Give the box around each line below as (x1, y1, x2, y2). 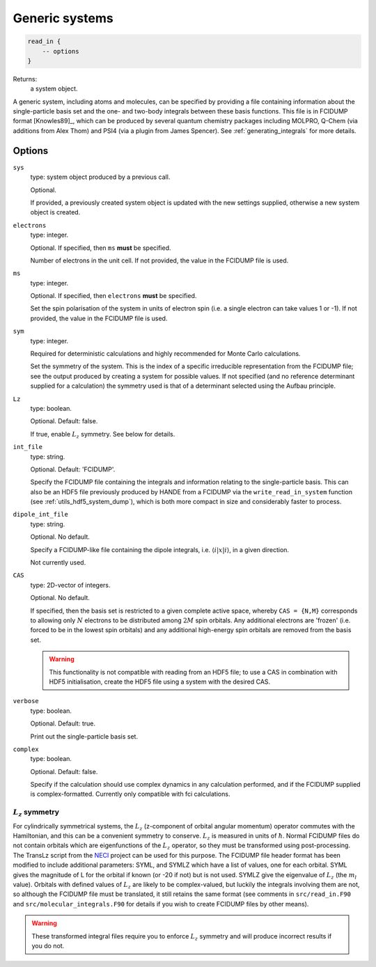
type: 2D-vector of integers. (30, 581, 111, 589)
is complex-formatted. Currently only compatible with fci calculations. (30, 790, 230, 799)
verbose (13, 697, 40, 705)
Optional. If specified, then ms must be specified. (30, 244, 171, 252)
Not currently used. (30, 558, 86, 567)
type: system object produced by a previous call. (30, 173, 171, 181)
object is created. (30, 208, 81, 217)
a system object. (30, 84, 78, 93)
